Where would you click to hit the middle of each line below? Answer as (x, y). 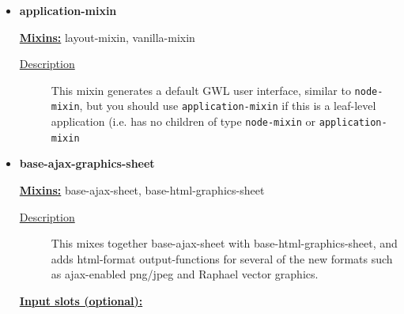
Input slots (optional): (81, 300)
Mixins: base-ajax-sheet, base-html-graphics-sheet (142, 190)
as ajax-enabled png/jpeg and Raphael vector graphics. (185, 274)
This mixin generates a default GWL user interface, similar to (201, 90)
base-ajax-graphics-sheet (87, 163)
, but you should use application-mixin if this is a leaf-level (228, 106)
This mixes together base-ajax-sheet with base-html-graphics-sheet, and (224, 243)
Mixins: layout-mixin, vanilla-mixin (107, 37)
